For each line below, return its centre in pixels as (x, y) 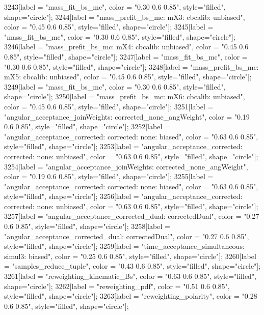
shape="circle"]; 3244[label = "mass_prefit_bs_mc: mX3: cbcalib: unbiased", (125, 17)
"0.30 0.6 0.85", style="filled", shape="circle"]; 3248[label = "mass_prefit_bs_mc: (131, 66)
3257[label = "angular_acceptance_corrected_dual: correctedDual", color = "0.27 (132, 216)
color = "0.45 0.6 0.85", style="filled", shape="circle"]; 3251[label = (109, 106)
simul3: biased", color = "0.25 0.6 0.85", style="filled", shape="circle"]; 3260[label (130, 256)
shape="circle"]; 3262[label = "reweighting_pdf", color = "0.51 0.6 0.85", (117, 286)
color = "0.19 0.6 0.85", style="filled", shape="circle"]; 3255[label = (109, 176)
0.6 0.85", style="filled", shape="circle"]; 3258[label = (87, 226)
